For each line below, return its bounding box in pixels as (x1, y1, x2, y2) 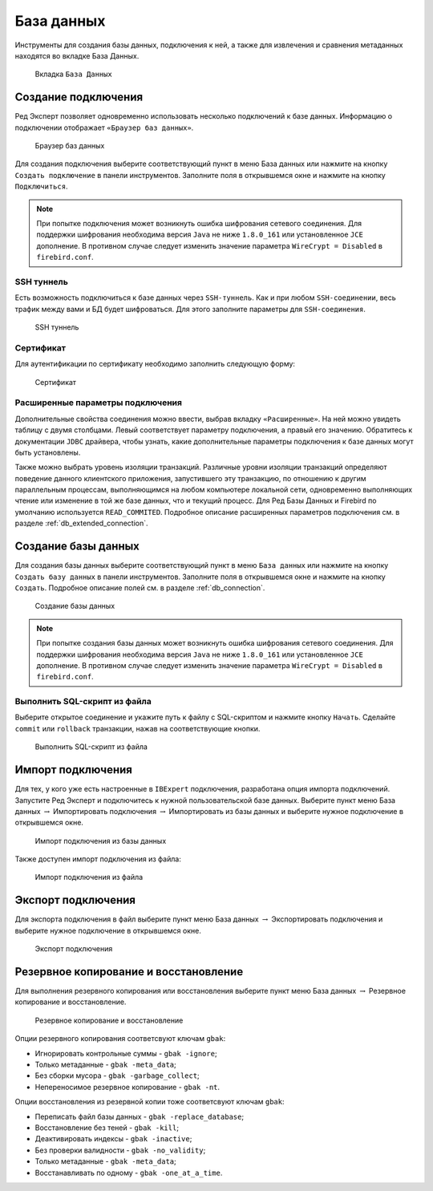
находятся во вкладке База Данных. (14, 51, 140, 60)
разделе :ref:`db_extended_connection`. (14, 518, 148, 529)
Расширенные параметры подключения (14, 397, 182, 408)
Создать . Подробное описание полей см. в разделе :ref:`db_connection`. (14, 582, 265, 593)
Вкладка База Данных (34, 69, 112, 79)
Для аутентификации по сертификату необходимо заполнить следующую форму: (14, 359, 296, 369)
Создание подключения (14, 91, 144, 104)
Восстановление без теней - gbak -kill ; (34, 1123, 180, 1132)
